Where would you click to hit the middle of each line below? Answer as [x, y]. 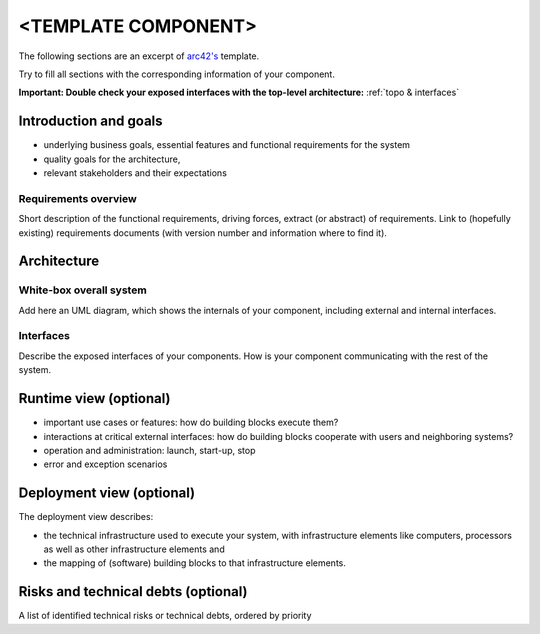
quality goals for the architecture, [112, 159]
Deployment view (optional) [106, 493]
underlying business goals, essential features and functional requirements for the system [226, 145]
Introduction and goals [91, 121]
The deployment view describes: [86, 517]
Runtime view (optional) [94, 398]
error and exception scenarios [105, 464]
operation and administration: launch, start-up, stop [149, 450]
